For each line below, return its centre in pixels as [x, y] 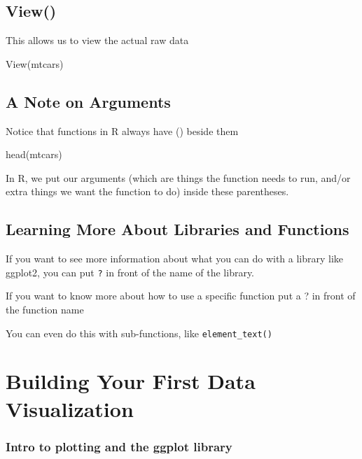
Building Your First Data [131, 381]
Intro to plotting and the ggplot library [119, 446]
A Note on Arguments [88, 101]
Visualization [70, 408]
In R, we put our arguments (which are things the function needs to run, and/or [178, 177]
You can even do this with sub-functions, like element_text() [139, 333]
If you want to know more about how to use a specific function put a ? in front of [181, 296]
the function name [45, 310]
